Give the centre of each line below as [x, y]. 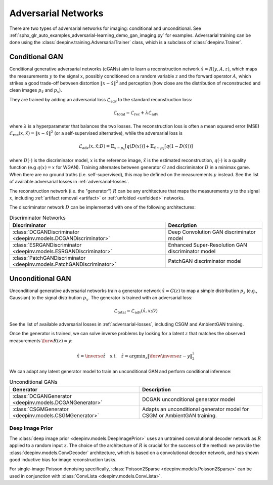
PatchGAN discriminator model [205, 261]
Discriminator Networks [37, 218]
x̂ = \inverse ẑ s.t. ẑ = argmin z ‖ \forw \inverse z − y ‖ [134, 356]
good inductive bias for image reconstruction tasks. [63, 459]
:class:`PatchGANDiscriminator [49, 258]
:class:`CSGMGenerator [41, 409]
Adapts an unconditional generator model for [196, 409]
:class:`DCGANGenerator [42, 396]
